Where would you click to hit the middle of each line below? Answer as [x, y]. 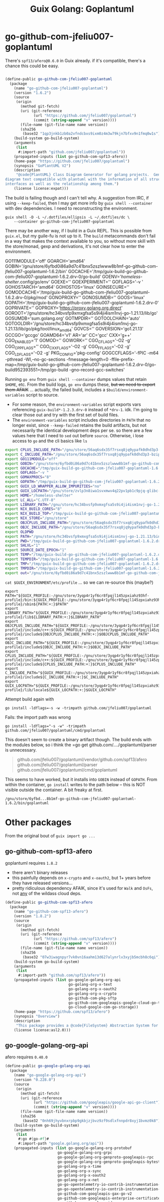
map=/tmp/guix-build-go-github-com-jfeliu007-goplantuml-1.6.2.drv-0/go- [81, 364]
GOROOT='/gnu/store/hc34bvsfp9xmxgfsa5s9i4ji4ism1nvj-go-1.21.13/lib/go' [81, 313]
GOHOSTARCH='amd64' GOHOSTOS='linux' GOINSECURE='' [67, 287]
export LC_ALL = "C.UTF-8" [30, 500]
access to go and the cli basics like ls [50, 441]
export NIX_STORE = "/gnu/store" [37, 518]
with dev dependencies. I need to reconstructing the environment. [72, 208]
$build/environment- [127, 390]
